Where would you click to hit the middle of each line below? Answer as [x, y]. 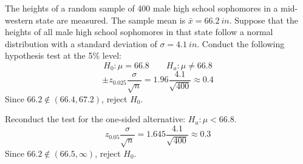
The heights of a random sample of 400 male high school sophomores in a [141, 8]
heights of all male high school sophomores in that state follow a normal [139, 32]
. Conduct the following [241, 43]
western [19, 20]
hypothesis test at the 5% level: [63, 55]
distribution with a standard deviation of [81, 43]
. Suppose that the [264, 20]
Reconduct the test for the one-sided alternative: [95, 119]
